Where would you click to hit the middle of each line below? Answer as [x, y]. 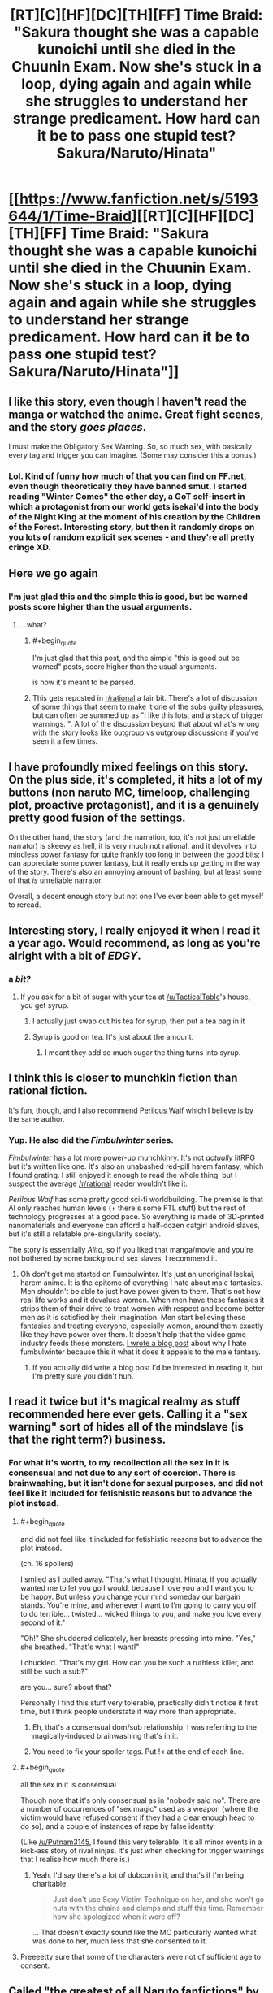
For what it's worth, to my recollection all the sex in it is [119, 1463]
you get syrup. [44, 1005]
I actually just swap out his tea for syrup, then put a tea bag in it [139, 1021]
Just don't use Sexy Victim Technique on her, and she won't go [158, 1900]
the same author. [37, 1118]
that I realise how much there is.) [75, 1860]
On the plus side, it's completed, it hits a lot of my [136, 779]
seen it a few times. [65, 741]
